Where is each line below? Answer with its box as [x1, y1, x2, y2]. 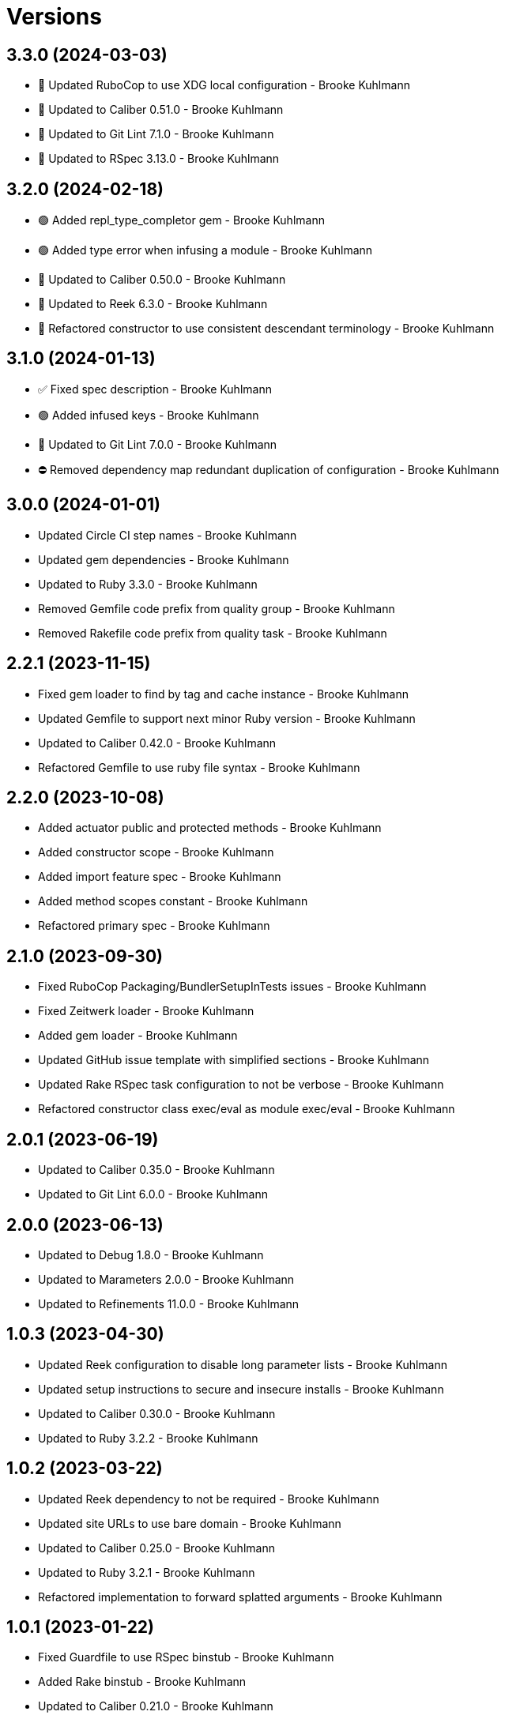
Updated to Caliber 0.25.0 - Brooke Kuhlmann [38, 1540, 275, 1555]
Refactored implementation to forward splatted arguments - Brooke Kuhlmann [38, 1589, 443, 1604]
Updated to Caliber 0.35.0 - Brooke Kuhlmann [38, 1163, 275, 1177]
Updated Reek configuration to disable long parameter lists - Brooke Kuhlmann [38, 1357, 447, 1371]
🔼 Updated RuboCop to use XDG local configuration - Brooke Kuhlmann [38, 78, 410, 92]
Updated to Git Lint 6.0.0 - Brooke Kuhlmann [38, 1187, 268, 1202]
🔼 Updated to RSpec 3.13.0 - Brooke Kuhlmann [38, 152, 280, 166]
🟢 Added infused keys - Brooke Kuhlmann [38, 408, 259, 422]
